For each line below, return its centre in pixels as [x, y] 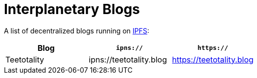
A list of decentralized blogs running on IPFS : [77, 31]
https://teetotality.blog [213, 59]
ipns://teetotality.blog [128, 59]
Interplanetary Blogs [72, 9]
